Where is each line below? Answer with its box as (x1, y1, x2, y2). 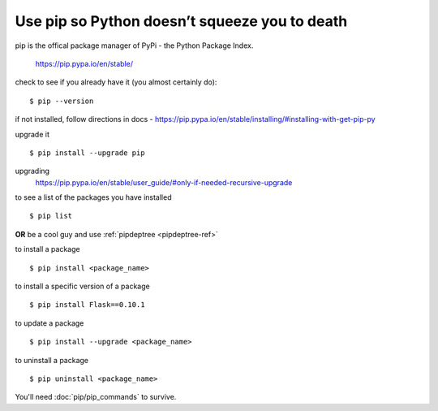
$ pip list (29, 211, 73, 221)
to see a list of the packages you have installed (15, 193, 172, 202)
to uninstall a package (15, 355, 89, 365)
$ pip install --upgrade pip (29, 148, 145, 158)
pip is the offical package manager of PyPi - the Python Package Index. (15, 41, 254, 50)
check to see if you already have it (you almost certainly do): (15, 77, 217, 87)
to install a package (15, 244, 80, 254)
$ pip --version (29, 96, 94, 106)
